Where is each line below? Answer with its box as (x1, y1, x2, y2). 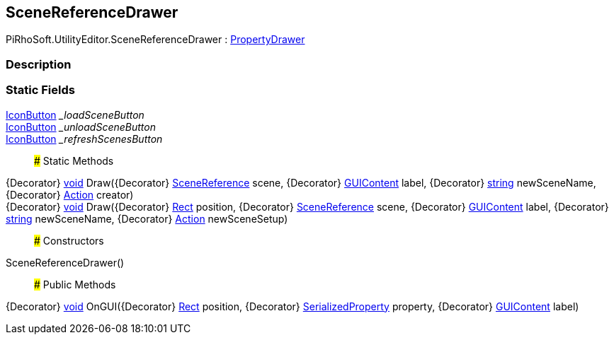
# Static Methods (34, 154, 114, 167)
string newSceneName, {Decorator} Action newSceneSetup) (6, 212, 288, 225)
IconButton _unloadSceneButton (6, 120, 156, 133)
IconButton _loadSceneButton (6, 108, 144, 121)
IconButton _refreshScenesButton (6, 132, 163, 145)
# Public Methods (34, 278, 116, 291)
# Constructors (34, 234, 104, 247)
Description (6, 57, 72, 71)
